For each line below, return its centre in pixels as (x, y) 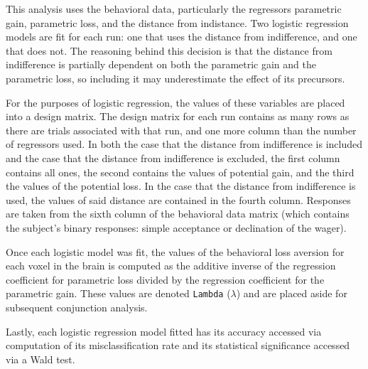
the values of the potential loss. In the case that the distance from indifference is (181, 186)
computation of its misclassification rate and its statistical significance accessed (178, 345)
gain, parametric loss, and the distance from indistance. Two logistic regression (177, 22)
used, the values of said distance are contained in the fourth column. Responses (178, 199)
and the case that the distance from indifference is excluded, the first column (173, 157)
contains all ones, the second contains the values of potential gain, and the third (180, 172)
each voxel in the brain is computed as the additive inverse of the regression (171, 266)
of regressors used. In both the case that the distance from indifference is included (184, 144)
